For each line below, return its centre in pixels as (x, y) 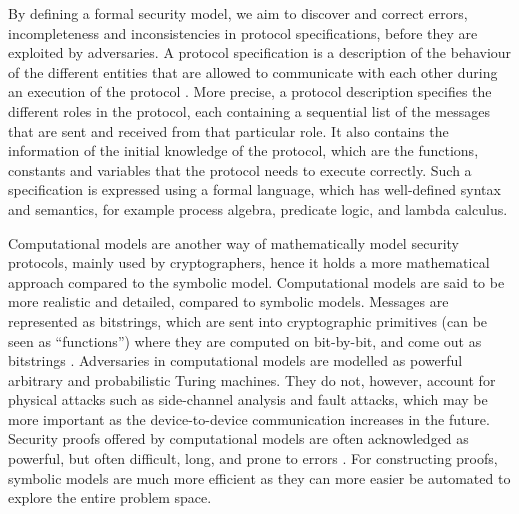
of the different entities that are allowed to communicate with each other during (253, 71)
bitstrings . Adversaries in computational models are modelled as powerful (235, 360)
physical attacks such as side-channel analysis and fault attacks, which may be (248, 399)
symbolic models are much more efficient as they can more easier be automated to (259, 477)
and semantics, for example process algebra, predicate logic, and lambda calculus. (258, 208)
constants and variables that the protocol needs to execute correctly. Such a (240, 169)
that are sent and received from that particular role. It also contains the (228, 130)
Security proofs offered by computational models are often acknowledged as (238, 438)
